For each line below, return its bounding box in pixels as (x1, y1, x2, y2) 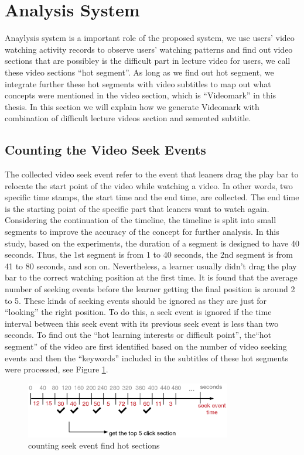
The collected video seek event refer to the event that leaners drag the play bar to (5, 168, 299, 180)
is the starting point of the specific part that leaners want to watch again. (5, 202, 269, 214)
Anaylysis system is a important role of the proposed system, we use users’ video (5, 32, 295, 44)
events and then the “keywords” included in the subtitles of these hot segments (5, 351, 288, 364)
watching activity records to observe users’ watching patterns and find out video (5, 43, 293, 55)
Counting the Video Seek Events (5, 141, 206, 159)
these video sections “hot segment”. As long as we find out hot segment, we (5, 66, 274, 78)
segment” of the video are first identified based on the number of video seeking (5, 340, 287, 352)
